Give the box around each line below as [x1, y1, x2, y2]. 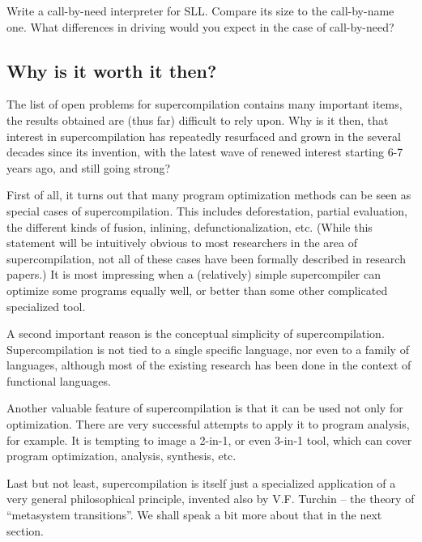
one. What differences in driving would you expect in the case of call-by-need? [6, 18, 394, 35]
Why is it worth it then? [6, 58, 217, 83]
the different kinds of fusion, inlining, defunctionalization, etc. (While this [6, 218, 373, 235]
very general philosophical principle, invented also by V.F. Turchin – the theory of [6, 490, 415, 507]
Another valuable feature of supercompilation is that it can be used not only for [6, 399, 403, 416]
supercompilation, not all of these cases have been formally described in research [6, 250, 406, 267]
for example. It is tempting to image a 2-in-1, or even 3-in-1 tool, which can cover [6, 431, 412, 448]
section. [6, 522, 44, 539]
